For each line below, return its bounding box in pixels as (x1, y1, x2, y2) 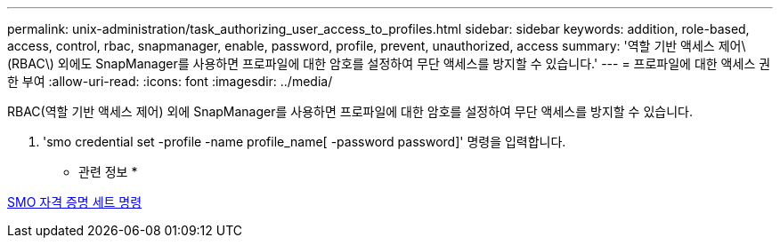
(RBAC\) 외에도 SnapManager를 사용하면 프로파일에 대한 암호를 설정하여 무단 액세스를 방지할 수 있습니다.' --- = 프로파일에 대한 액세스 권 (7, 56, 771, 71)
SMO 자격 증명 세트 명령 (7, 194, 142, 209)
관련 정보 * (78, 164, 138, 179)
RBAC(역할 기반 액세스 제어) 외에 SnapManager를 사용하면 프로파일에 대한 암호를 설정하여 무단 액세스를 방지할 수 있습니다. (7, 104, 693, 119)
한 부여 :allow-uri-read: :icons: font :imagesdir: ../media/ (7, 74, 333, 89)
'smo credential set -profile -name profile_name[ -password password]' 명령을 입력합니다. (43, 134, 566, 149)
